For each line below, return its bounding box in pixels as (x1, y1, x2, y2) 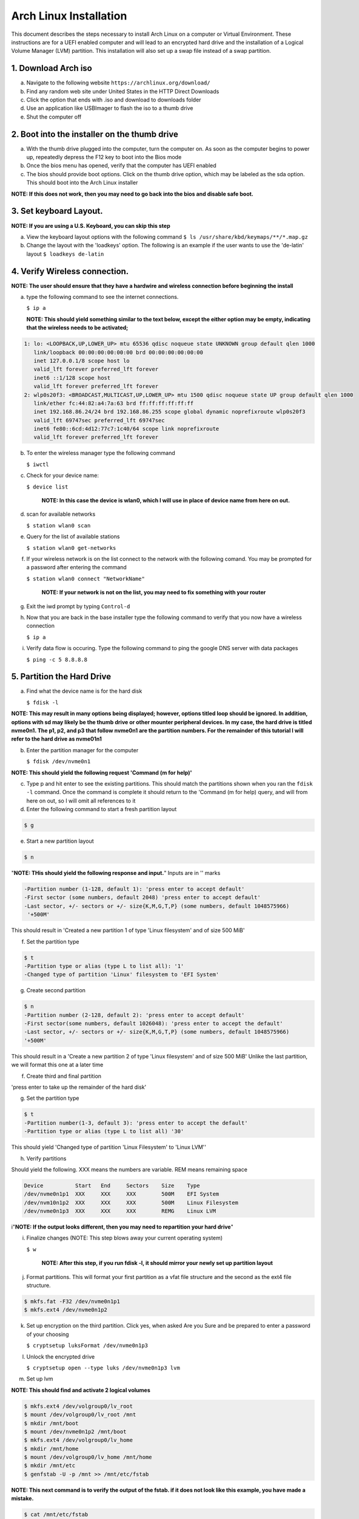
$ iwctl (26, 461, 50, 468)
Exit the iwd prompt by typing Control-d (26, 602, 130, 610)
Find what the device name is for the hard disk (26, 687, 143, 695)
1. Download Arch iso (11, 63, 92, 74)
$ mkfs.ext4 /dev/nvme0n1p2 (24, 1306, 107, 1314)
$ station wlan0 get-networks (26, 544, 116, 551)
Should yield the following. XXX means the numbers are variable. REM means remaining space (11, 1165, 248, 1173)
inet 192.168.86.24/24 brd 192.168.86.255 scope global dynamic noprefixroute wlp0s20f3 (33, 408, 306, 416)
